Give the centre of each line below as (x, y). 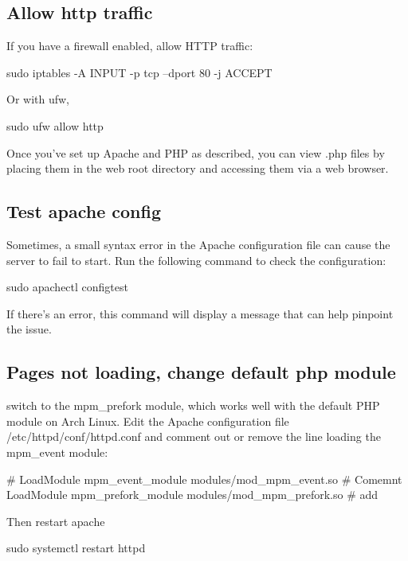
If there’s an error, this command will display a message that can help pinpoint (200, 313)
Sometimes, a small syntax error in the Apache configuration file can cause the (198, 244)
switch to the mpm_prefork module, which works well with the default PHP (193, 405)
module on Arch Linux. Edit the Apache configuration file (148, 421)
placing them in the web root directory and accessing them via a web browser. (198, 168)
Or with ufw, (38, 99)
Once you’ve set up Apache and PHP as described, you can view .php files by (196, 152)
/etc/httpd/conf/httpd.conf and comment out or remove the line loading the (194, 436)
